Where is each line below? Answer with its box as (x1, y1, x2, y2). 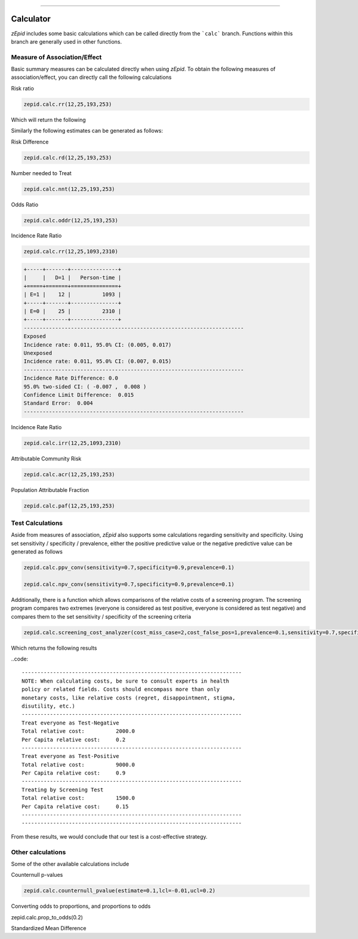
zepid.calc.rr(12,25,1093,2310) (23, 248, 119, 255)
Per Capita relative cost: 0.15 (21, 803, 129, 810)
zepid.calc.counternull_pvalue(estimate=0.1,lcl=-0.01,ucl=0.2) (23, 888, 216, 894)
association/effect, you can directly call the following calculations (11, 74, 172, 81)
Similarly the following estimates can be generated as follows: (11, 127, 163, 134)
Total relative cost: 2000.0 (21, 728, 135, 735)
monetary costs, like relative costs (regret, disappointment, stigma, (21, 694, 236, 701)
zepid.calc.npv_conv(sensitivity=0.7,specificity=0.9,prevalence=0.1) (23, 580, 235, 588)
